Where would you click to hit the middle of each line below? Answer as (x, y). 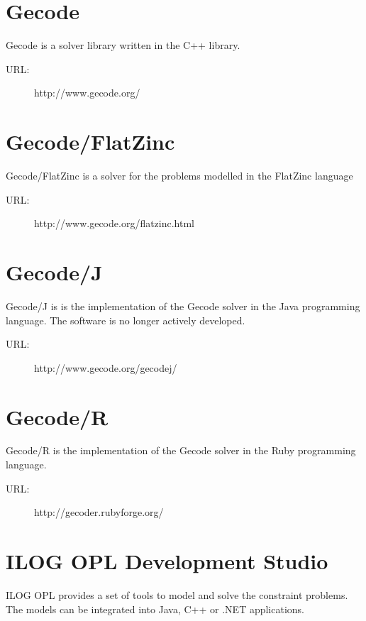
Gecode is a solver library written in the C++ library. (123, 45)
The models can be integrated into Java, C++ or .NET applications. (155, 609)
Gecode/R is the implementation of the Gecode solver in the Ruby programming (181, 450)
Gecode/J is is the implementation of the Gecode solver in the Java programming (183, 306)
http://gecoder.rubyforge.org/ (99, 512)
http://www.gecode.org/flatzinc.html (115, 223)
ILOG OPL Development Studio (167, 561)
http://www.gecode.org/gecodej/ (106, 367)
